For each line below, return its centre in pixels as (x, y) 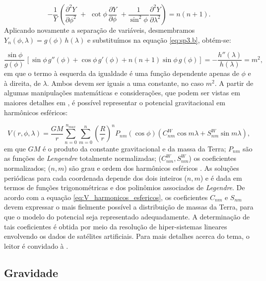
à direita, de (22, 83)
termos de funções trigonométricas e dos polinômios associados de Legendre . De (125, 187)
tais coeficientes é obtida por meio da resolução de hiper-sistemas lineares (116, 226)
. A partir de (234, 83)
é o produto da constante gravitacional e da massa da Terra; (134, 148)
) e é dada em (221, 177)
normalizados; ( (28, 168)
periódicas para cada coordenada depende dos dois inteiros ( (96, 177)
